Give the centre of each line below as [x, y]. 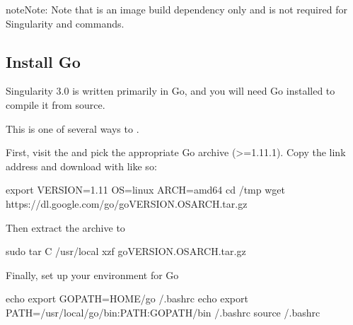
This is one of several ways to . [73, 128]
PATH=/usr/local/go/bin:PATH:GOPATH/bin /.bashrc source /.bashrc [163, 312]
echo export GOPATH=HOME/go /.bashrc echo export [127, 299]
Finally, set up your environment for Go [92, 274]
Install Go [43, 61]
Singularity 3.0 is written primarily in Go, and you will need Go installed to [170, 91]
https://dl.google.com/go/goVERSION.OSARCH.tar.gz [127, 203]
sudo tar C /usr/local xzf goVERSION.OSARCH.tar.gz [126, 251]
